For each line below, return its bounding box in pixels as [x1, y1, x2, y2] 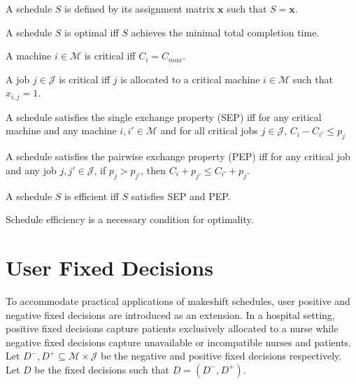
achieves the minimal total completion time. [131, 24, 320, 39]
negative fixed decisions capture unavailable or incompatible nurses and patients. [6, 334, 352, 349]
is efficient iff [64, 188, 119, 203]
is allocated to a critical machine [120, 71, 260, 86]
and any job [6, 162, 57, 177]
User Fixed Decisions [6, 253, 213, 281]
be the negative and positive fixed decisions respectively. [101, 348, 342, 363]
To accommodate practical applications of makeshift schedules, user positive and [6, 293, 350, 308]
